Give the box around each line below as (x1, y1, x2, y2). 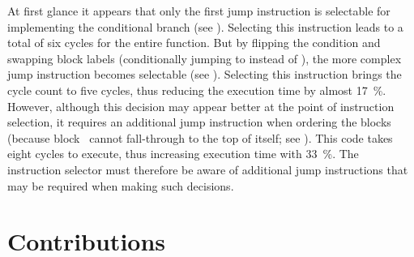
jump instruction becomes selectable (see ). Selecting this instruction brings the (7, 66, 402, 83)
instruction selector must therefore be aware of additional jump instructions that (7, 161, 408, 178)
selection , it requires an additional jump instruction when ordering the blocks (7, 114, 391, 131)
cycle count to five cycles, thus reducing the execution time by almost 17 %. (7, 81, 386, 98)
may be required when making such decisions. (7, 177, 234, 194)
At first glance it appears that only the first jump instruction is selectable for (7, 2, 391, 19)
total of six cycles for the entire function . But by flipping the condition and (7, 34, 381, 51)
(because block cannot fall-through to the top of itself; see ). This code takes (7, 129, 393, 146)
